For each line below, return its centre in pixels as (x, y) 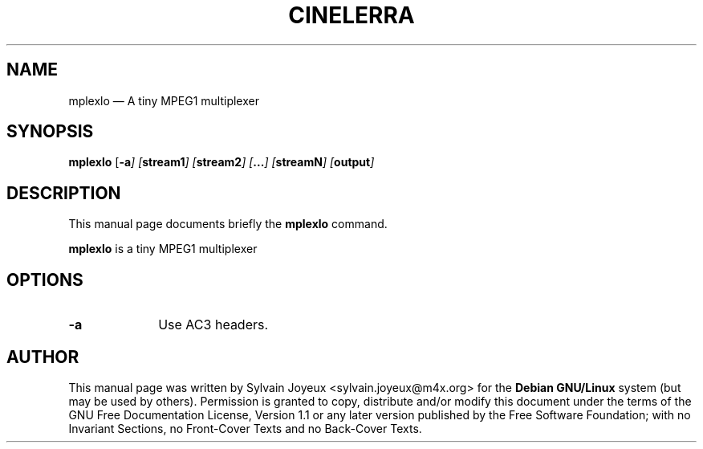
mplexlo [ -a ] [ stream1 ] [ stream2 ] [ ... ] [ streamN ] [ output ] (221, 162)
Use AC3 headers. (213, 325)
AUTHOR (43, 357)
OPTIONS (45, 280)
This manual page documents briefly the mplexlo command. (228, 224)
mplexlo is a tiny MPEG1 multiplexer (163, 249)
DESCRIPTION (64, 193)
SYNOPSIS (50, 132)
